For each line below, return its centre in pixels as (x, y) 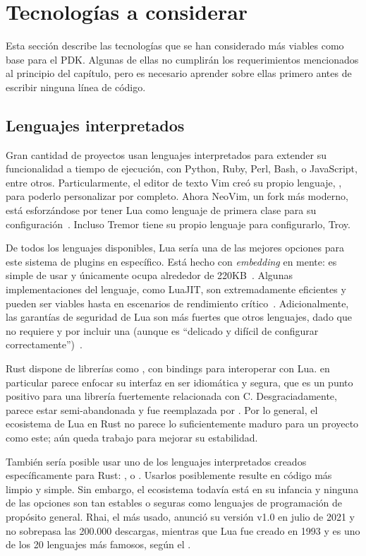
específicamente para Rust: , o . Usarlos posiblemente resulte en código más (169, 475)
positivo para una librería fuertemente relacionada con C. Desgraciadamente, (171, 396)
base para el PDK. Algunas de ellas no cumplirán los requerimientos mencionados (182, 59)
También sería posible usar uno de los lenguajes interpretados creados (156, 461)
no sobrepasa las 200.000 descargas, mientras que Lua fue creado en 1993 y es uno (183, 530)
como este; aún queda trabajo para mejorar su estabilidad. (132, 437)
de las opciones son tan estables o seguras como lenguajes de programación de (174, 503)
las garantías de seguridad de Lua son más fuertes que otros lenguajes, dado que (179, 317)
